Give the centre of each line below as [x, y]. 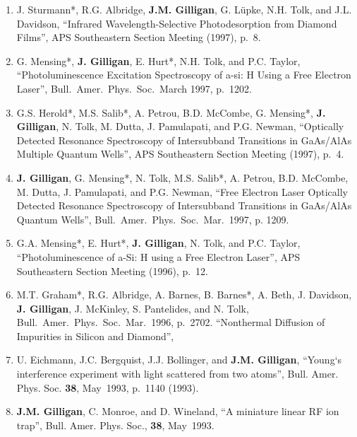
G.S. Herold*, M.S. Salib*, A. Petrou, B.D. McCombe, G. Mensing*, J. [171, 112]
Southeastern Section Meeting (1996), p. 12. [112, 270]
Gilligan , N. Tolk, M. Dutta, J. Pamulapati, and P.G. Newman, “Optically [180, 126]
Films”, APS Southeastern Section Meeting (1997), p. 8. [139, 37]
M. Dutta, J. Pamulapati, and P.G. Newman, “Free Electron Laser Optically [182, 191]
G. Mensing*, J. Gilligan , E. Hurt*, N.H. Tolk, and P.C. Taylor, [158, 60]
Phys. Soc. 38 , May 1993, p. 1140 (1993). [108, 387]
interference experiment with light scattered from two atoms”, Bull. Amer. [177, 374]
